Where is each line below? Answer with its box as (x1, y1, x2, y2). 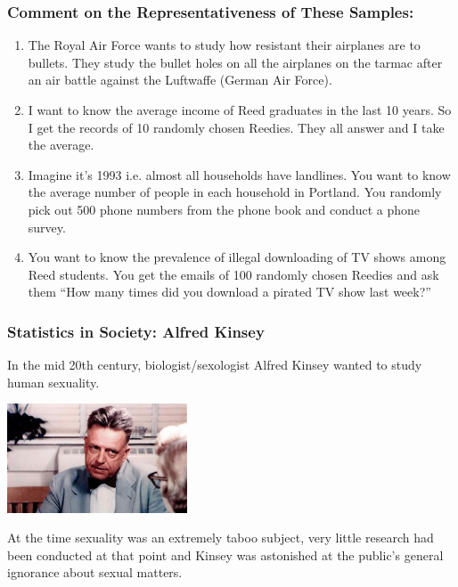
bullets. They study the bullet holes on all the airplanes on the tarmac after (28, 53, 443, 71)
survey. (28, 217, 66, 236)
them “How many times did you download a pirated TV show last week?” (28, 282, 431, 301)
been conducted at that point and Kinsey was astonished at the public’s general (7, 545, 444, 564)
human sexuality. (7, 372, 100, 391)
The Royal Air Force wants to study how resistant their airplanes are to (28, 36, 421, 54)
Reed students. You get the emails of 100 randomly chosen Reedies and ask (28, 265, 439, 283)
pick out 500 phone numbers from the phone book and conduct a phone (28, 200, 421, 218)
